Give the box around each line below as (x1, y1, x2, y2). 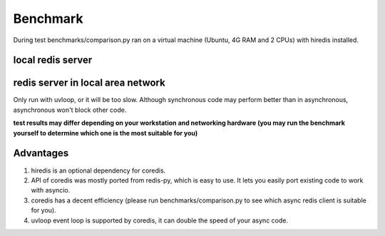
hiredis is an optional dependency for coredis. (31, 166, 166, 175)
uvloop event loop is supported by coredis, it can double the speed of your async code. (31, 216, 289, 225)
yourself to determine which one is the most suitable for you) (13, 128, 198, 137)
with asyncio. (31, 186, 71, 195)
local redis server (13, 54, 93, 66)
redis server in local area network (13, 77, 165, 89)
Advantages (13, 147, 69, 160)
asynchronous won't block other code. (13, 106, 127, 114)
